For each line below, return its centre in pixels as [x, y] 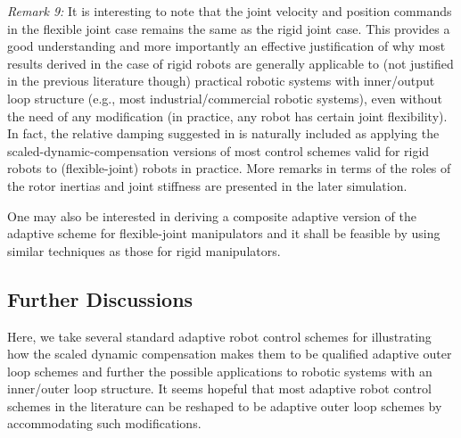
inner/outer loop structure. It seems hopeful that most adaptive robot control [219, 388]
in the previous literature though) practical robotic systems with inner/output [221, 81]
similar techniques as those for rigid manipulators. [144, 250]
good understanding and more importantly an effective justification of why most [226, 46]
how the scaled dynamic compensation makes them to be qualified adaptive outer [230, 354]
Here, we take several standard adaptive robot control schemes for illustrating [219, 336]
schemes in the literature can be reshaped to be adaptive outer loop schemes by [225, 405]
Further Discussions [100, 298]
